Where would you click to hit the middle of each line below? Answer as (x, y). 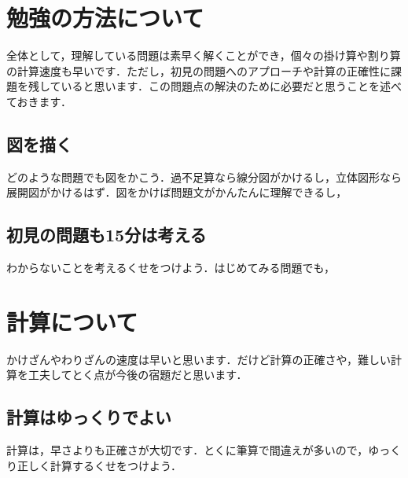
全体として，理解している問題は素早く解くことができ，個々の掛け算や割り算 (204, 55)
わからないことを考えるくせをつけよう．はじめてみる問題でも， (171, 268)
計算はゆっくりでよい (89, 417)
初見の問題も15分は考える (107, 235)
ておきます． (39, 101)
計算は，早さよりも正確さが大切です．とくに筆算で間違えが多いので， (187, 450)
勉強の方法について (105, 18)
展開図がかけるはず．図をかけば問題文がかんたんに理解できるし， (177, 192)
